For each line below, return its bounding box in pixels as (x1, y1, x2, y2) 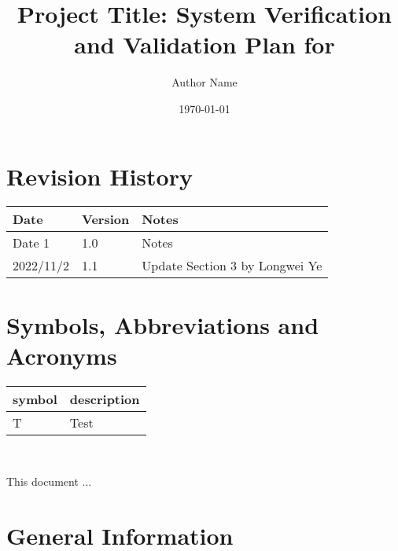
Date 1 (13, 233, 50, 252)
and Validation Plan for (74, 28, 335, 61)
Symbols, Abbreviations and (6, 308, 319, 340)
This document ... (6, 473, 92, 490)
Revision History (6, 160, 193, 192)
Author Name (171, 74, 238, 90)
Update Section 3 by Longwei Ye (142, 256, 322, 275)
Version (82, 210, 130, 229)
